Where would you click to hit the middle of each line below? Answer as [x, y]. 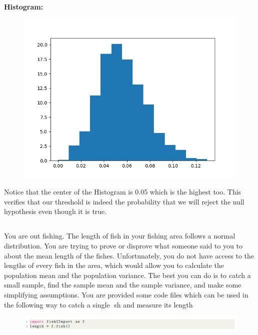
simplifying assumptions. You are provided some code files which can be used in [126, 294]
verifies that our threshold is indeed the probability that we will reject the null [124, 201]
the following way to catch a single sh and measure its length [98, 304]
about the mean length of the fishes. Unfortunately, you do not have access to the [129, 255]
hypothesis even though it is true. [55, 211]
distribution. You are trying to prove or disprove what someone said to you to [123, 245]
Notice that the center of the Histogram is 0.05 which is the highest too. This [123, 192]
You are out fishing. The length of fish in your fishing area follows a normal [120, 236]
